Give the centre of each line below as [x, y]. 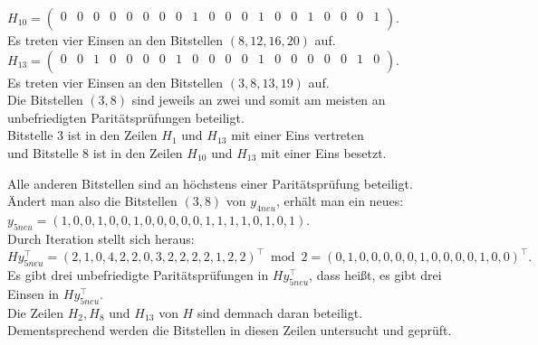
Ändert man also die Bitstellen [92, 201]
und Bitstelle [43, 152]
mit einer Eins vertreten [298, 135]
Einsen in [34, 293]
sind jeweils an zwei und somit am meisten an [259, 100]
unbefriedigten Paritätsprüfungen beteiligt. [126, 117]
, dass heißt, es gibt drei [375, 275]
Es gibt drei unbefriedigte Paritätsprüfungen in [138, 275]
